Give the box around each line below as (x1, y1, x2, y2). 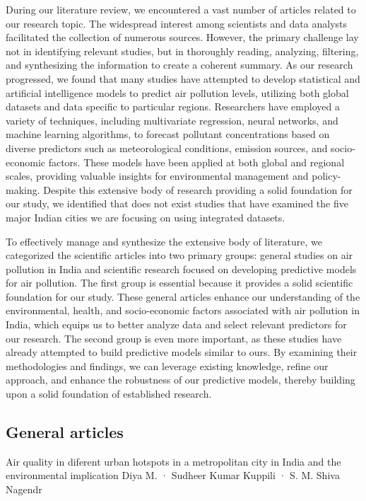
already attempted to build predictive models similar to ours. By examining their (6, 345, 358, 359)
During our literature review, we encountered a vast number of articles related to (6, 2, 356, 16)
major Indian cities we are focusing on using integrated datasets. (6, 209, 285, 224)
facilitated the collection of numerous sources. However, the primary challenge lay (6, 30, 359, 45)
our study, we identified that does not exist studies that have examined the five (6, 196, 348, 211)
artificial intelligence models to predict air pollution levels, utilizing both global (6, 85, 349, 100)
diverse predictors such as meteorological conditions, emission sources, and (6, 140, 328, 155)
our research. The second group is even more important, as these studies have (6, 330, 342, 345)
